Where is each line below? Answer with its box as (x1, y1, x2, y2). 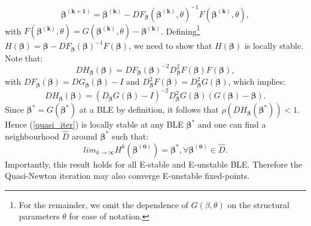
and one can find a (197, 118, 266, 131)
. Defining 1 (161, 23, 200, 37)
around (72, 129, 97, 142)
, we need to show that (129, 39, 212, 52)
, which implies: (228, 75, 285, 88)
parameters (19, 210, 60, 222)
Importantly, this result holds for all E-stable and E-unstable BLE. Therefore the (5, 157, 303, 170)
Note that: (5, 51, 43, 64)
